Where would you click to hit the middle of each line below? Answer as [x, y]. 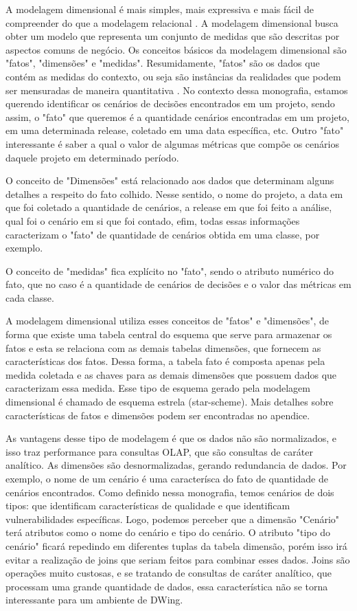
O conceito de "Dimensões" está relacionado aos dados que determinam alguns [170, 180]
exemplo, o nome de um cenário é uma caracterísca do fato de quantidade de [167, 478]
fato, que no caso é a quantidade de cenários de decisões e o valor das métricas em [178, 284]
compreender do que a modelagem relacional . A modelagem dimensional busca [172, 22]
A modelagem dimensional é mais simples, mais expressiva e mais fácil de [160, 9]
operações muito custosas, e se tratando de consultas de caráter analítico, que [169, 573]
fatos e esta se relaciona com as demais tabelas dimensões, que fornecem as [163, 347]
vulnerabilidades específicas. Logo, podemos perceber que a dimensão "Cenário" [173, 519]
